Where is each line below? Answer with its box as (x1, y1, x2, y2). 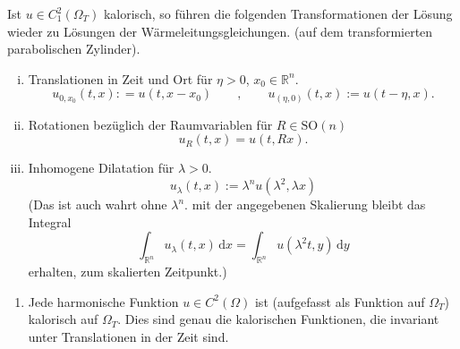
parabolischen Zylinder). (7, 39, 141, 58)
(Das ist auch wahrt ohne (28, 195, 167, 214)
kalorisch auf (28, 310, 98, 328)
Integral (28, 212, 72, 231)
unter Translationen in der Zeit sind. (28, 327, 229, 345)
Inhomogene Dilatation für (28, 158, 175, 177)
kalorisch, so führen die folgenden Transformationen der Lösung (103, 4, 453, 22)
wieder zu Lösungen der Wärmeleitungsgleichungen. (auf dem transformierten (7, 21, 433, 40)
